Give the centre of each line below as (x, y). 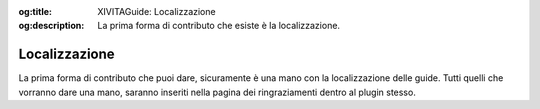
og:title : (35, 11)
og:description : (51, 26)
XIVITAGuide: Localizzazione (156, 11)
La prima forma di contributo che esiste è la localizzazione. (218, 26)
